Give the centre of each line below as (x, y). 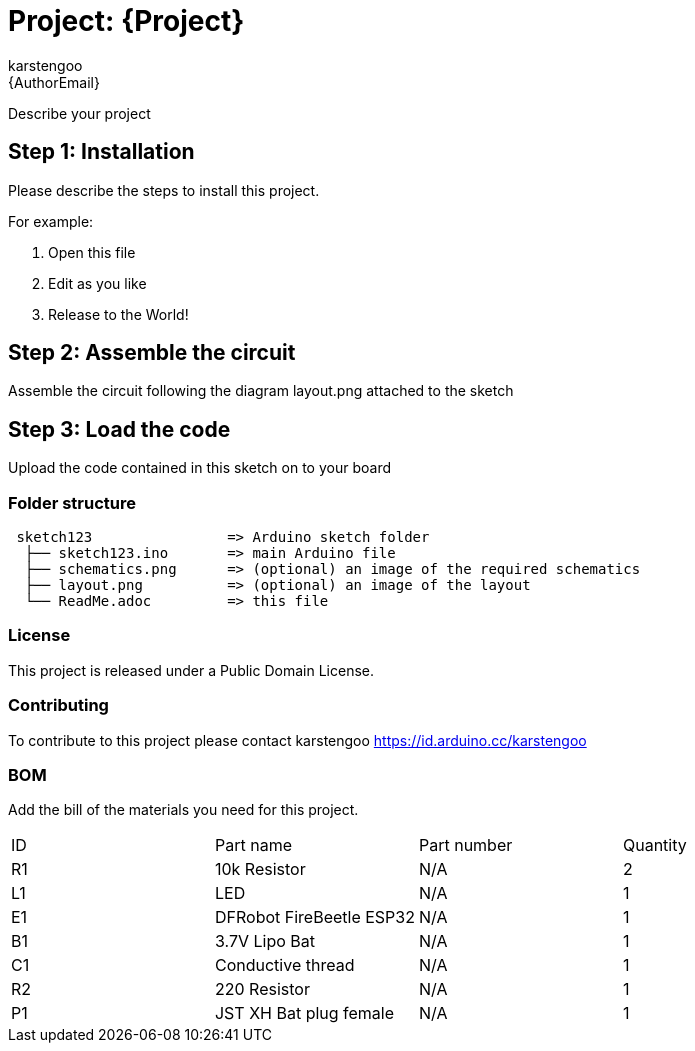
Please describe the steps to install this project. (164, 190)
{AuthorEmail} (54, 82)
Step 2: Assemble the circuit (152, 353)
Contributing (58, 705)
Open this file (92, 252)
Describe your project (79, 113)
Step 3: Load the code (119, 429)
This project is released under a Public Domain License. (191, 670)
